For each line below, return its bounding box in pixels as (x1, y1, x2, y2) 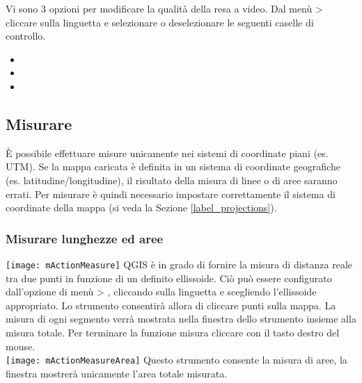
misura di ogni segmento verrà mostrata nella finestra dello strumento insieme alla (6, 311, 356, 326)
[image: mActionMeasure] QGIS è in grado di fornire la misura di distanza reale (6, 256, 353, 271)
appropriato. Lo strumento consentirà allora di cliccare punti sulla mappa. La (6, 298, 336, 312)
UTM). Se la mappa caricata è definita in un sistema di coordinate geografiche (6, 159, 340, 174)
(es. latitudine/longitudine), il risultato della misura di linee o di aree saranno (6, 172, 338, 187)
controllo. (6, 28, 46, 43)
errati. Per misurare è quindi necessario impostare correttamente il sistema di (6, 186, 336, 201)
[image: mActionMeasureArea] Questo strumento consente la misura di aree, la (6, 352, 347, 367)
